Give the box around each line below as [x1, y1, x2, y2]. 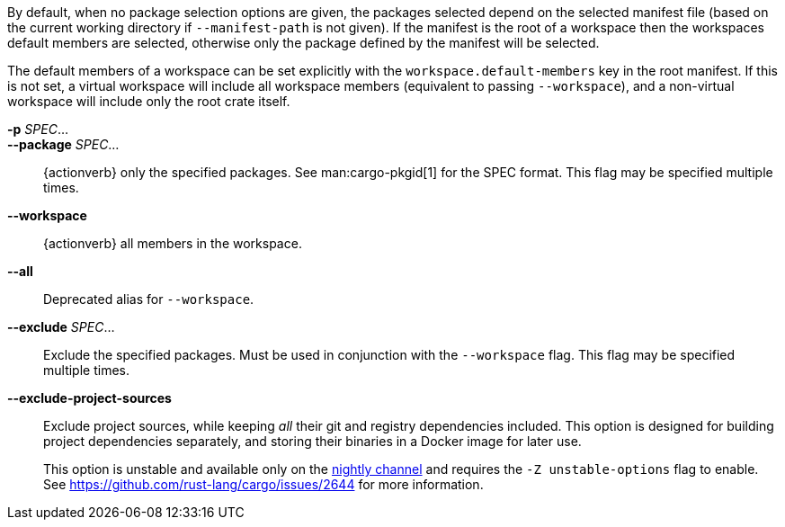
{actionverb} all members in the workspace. [43, 236, 302, 251]
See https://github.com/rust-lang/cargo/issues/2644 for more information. [43, 477, 484, 492]
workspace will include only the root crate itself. [7, 94, 290, 109]
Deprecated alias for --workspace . [43, 291, 254, 307]
